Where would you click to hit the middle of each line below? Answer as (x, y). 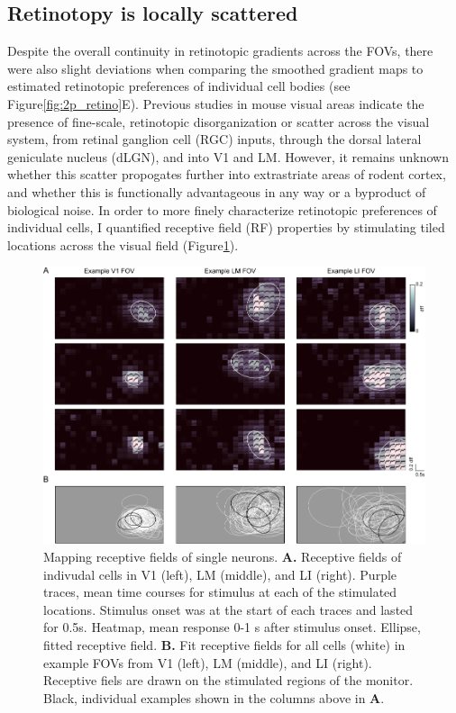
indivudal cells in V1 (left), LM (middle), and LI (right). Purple (220, 574)
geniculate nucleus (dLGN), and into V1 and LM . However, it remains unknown (228, 156)
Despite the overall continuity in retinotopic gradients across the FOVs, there (220, 51)
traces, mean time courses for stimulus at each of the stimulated (220, 592)
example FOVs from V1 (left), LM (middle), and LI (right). (208, 662)
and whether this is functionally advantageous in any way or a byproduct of (217, 191)
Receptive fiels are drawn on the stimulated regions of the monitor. (228, 680)
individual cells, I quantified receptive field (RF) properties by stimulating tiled (226, 227)
